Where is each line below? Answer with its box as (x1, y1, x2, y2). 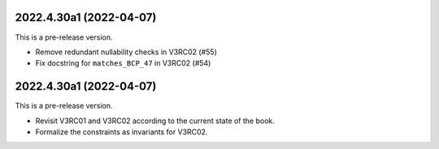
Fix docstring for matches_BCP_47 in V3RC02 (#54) (35, 58, 211, 68)
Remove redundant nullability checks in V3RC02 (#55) (35, 47, 217, 57)
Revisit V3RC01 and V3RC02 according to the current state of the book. (35, 116, 276, 126)
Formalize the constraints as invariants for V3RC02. (35, 126, 208, 137)
